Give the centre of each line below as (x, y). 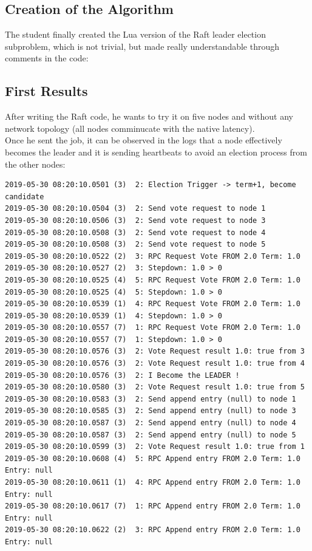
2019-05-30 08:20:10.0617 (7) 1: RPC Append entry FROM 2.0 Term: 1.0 (153, 506)
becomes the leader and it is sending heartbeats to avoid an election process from (156, 152)
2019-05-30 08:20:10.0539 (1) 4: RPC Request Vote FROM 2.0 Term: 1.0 (153, 304)
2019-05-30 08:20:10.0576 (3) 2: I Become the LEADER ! (122, 375)
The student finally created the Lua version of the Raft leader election (135, 34)
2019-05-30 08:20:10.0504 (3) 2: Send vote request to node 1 (135, 209)
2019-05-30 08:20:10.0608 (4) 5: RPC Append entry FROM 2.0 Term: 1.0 (153, 458)
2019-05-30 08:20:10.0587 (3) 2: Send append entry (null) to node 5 (151, 435)
